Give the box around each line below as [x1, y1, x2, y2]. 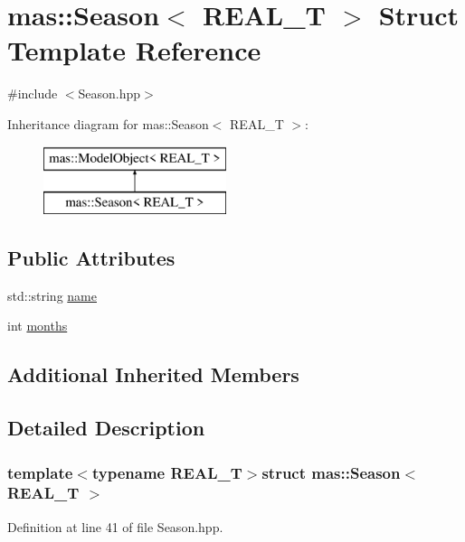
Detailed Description [7, 414, 205, 442]
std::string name [7, 285, 97, 304]
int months [7, 316, 68, 335]
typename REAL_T [91, 461, 242, 483]
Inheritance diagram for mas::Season [7, 114, 209, 133]
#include [7, 84, 58, 103]
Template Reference [7, 32, 261, 69]
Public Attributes [7, 244, 176, 272]
